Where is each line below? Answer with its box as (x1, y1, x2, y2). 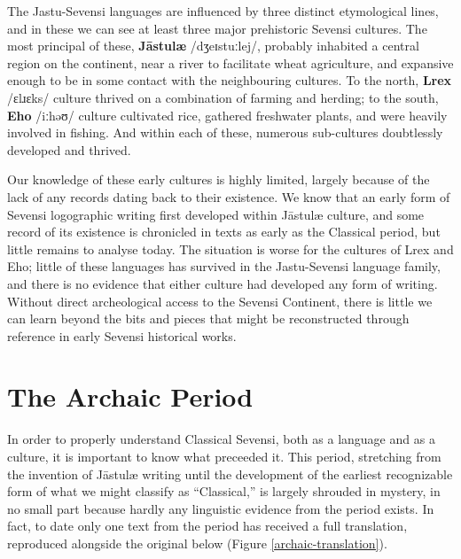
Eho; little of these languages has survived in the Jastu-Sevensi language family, (7, 257, 441, 276)
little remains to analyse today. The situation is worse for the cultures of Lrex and (7, 239, 454, 258)
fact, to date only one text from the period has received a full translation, (7, 516, 408, 535)
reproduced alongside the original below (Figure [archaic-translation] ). (7, 533, 387, 552)
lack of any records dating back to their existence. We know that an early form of (7, 187, 450, 206)
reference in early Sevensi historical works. (7, 326, 237, 345)
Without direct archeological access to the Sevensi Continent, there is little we (7, 291, 433, 310)
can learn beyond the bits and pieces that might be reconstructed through (7, 309, 410, 328)
